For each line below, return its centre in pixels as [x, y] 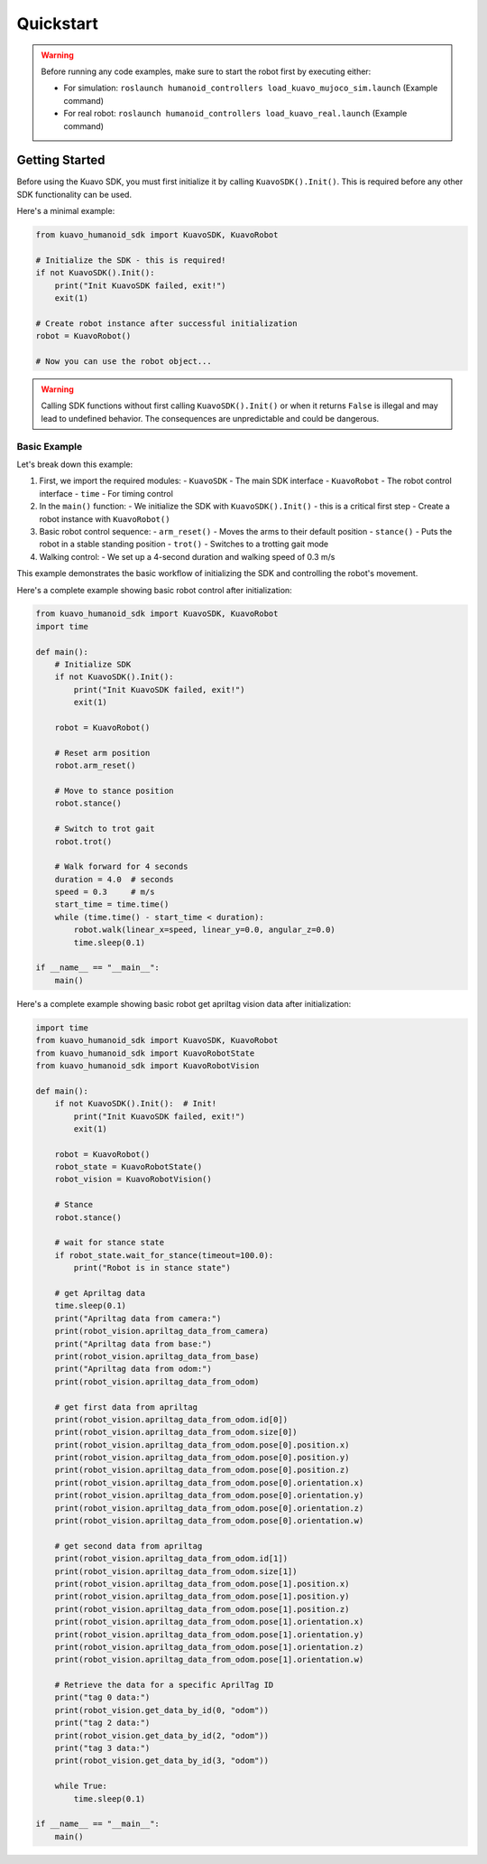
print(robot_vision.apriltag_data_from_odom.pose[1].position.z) [202, 1609]
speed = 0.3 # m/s [105, 892]
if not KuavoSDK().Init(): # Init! [135, 1104]
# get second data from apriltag [129, 1546]
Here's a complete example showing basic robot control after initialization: [154, 590]
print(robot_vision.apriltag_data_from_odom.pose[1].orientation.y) [209, 1634]
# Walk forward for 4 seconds [121, 867]
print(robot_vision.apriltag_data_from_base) [157, 1356]
